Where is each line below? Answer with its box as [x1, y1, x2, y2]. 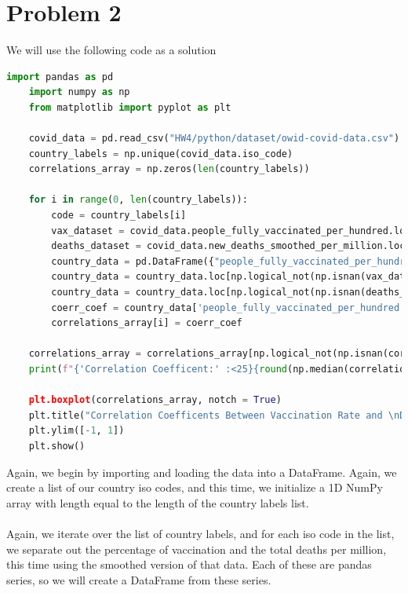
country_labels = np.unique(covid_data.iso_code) [28, 148, 293, 159]
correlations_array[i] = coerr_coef [51, 317, 242, 329]
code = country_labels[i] [51, 210, 187, 221]
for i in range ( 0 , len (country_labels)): [28, 194, 248, 206]
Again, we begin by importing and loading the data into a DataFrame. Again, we [6, 463, 397, 480]
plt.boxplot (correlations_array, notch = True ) [28, 394, 282, 406]
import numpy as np [28, 86, 130, 98]
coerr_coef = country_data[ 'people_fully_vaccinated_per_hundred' [51, 302, 406, 313]
